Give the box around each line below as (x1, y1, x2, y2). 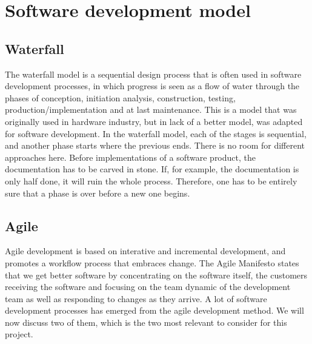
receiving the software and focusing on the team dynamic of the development (5, 280, 291, 293)
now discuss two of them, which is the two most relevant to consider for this (5, 315, 287, 328)
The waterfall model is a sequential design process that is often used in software (5, 67, 302, 80)
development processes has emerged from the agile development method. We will (5, 304, 304, 317)
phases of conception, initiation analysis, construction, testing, (5, 91, 236, 104)
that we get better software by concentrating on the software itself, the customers (5, 268, 308, 281)
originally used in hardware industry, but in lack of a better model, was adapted (5, 115, 303, 127)
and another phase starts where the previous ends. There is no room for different (5, 139, 305, 152)
